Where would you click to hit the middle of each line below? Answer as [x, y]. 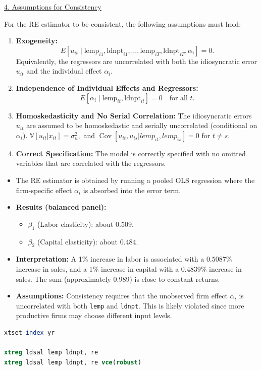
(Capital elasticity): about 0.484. [88, 241]
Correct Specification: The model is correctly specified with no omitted [131, 153]
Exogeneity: [37, 41]
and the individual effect [64, 71]
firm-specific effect [44, 190]
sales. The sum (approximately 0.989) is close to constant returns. [118, 279]
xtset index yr [30, 332]
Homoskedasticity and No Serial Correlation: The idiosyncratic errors [134, 115]
